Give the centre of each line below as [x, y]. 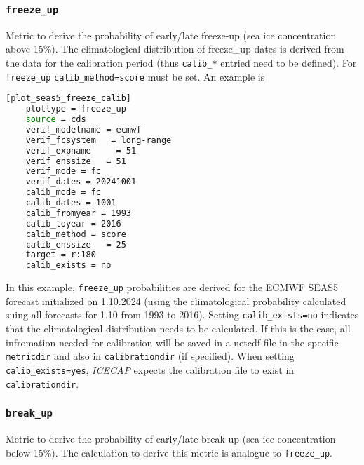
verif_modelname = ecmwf [83, 129]
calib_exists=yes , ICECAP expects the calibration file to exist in [150, 369]
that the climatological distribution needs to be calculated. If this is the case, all [178, 329]
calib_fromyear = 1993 [78, 213]
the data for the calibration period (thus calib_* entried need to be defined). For [181, 62]
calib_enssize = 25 [76, 244]
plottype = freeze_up [76, 109]
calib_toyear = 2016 [73, 223]
